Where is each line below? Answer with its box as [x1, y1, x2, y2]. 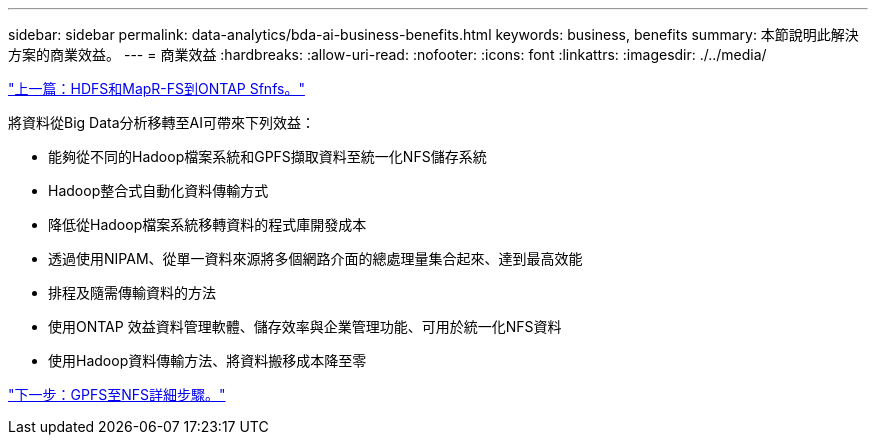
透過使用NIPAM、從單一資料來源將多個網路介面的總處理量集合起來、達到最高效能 [48, 250, 583, 267]
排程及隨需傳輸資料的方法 [48, 284, 216, 301]
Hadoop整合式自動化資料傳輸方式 [48, 182, 269, 199]
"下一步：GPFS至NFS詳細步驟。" [8, 386, 226, 403]
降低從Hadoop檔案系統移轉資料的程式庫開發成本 [48, 216, 367, 233]
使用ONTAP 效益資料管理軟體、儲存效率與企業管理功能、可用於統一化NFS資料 [48, 318, 562, 335]
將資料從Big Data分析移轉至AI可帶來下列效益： [8, 114, 315, 131]
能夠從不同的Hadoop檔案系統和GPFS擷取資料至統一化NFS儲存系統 [48, 148, 487, 165]
